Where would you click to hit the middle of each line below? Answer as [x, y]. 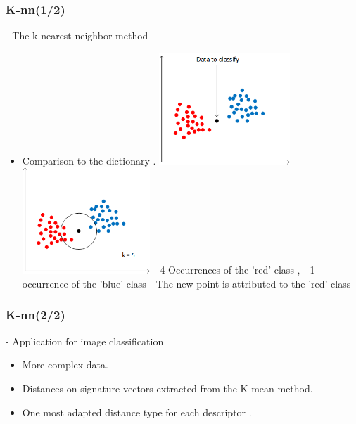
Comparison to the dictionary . [89, 160]
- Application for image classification [85, 341]
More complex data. [65, 365]
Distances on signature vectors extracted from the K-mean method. [167, 388]
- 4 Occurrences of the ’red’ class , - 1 [234, 270]
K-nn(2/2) [36, 315]
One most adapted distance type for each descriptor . [137, 412]
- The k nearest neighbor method [77, 36]
